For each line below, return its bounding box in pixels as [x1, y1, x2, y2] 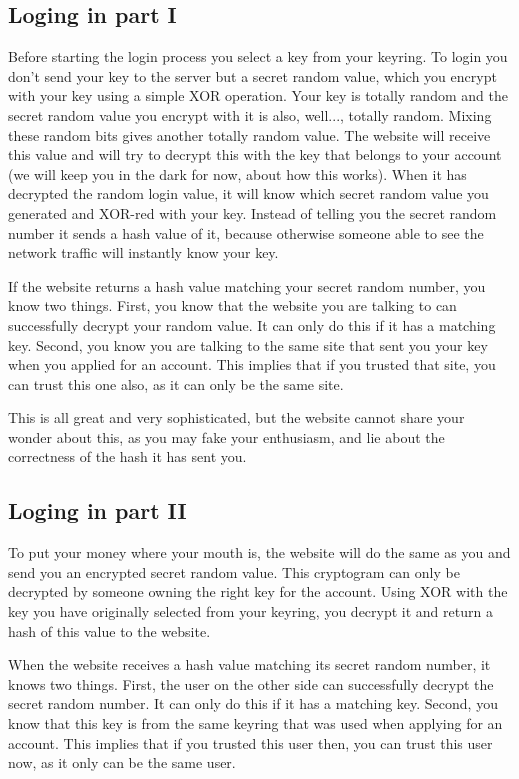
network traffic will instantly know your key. [8, 242, 279, 263]
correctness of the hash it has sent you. [8, 446, 247, 467]
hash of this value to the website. [8, 620, 211, 641]
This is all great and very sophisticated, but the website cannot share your [8, 407, 465, 428]
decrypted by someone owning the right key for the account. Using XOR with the [8, 581, 508, 602]
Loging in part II [8, 495, 187, 526]
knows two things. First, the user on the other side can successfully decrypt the [8, 673, 494, 694]
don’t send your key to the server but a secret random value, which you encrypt [8, 65, 497, 86]
